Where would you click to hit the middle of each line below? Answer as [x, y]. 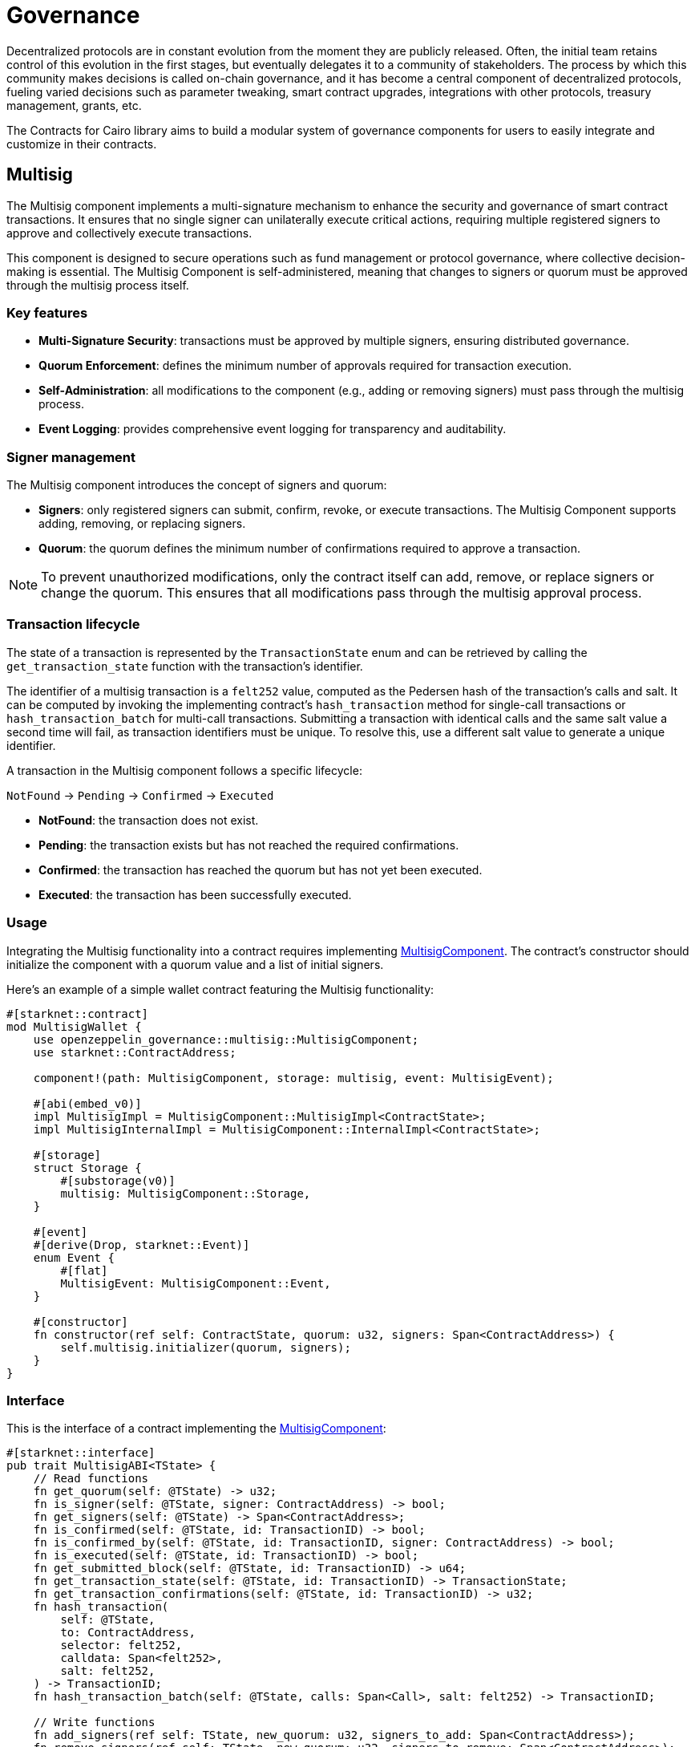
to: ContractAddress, [128, 1633]
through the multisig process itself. [98, 285]
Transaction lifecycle [73, 624]
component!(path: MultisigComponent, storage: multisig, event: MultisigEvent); [293, 1078]
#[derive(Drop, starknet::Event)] [141, 1244]
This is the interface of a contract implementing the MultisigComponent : [196, 1429]
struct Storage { [87, 1167]
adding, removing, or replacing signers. [142, 524]
